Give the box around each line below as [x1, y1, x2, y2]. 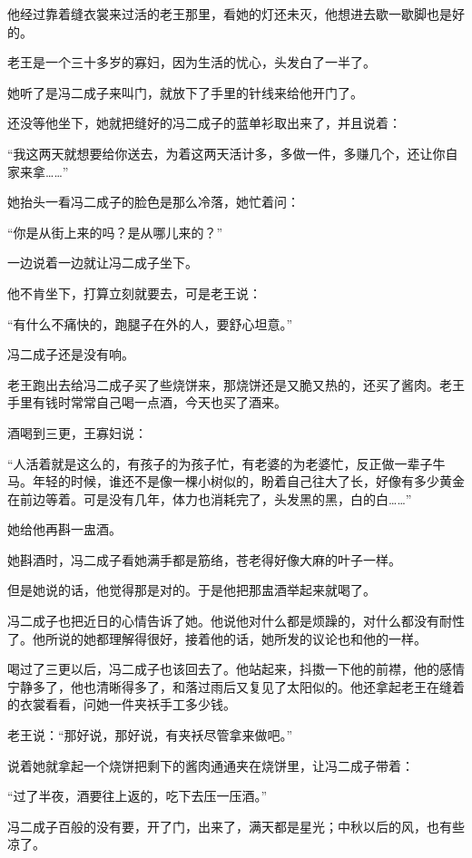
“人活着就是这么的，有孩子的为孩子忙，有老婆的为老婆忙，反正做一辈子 [7, 453, 433, 473]
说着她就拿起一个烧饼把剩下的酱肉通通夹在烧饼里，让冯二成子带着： [7, 756, 414, 775]
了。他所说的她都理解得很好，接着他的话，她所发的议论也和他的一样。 [7, 629, 427, 648]
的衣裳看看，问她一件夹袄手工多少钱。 [7, 695, 236, 714]
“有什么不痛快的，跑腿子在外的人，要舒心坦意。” [7, 314, 293, 333]
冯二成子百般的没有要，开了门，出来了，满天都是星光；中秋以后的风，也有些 [7, 816, 465, 835]
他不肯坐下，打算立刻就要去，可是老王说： [7, 283, 261, 302]
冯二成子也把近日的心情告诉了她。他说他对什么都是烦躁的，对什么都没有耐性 [7, 611, 465, 630]
